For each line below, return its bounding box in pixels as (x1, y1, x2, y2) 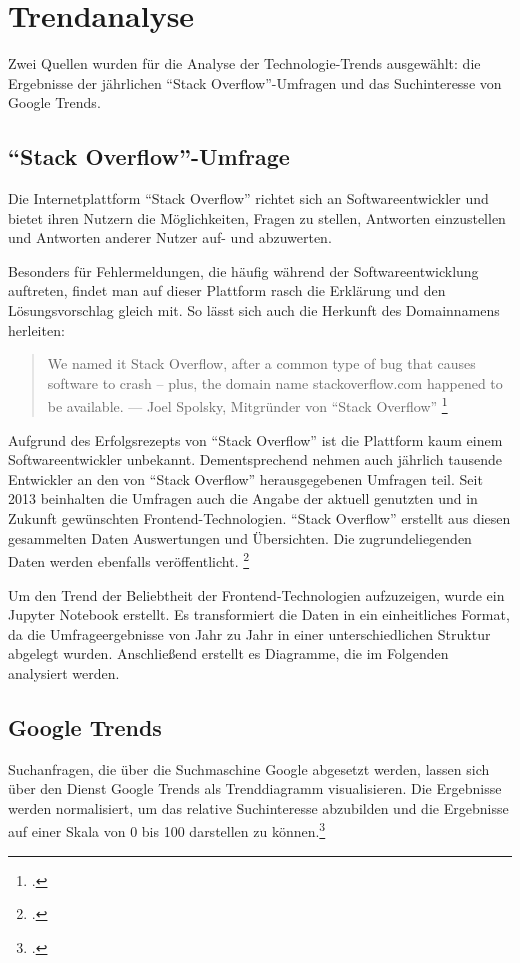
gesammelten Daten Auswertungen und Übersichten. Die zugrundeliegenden (8, 527, 472, 548)
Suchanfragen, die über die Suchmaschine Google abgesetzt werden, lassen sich (8, 758, 490, 779)
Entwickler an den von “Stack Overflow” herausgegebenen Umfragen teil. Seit (8, 468, 483, 489)
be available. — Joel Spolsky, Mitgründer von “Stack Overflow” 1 (47, 393, 448, 417)
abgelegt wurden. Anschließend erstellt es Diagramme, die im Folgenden (8, 643, 449, 664)
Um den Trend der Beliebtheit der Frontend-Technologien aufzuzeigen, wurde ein (8, 584, 505, 605)
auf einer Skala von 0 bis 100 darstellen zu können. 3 (8, 818, 326, 842)
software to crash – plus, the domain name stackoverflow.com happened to (47, 372, 503, 393)
